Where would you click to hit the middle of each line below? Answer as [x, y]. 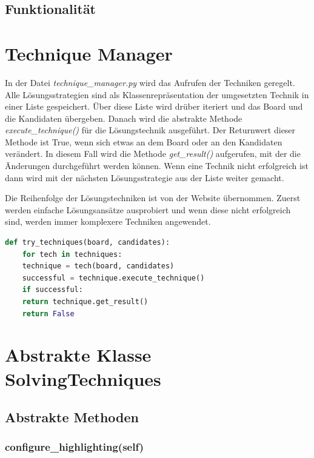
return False [48, 314]
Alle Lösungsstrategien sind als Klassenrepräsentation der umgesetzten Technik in [157, 94]
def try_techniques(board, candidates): [88, 243]
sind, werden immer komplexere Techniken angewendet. [108, 221]
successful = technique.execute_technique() [113, 278]
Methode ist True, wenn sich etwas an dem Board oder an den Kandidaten [144, 141]
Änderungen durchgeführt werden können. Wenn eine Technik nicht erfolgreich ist [157, 166]
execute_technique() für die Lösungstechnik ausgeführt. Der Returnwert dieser [150, 130]
